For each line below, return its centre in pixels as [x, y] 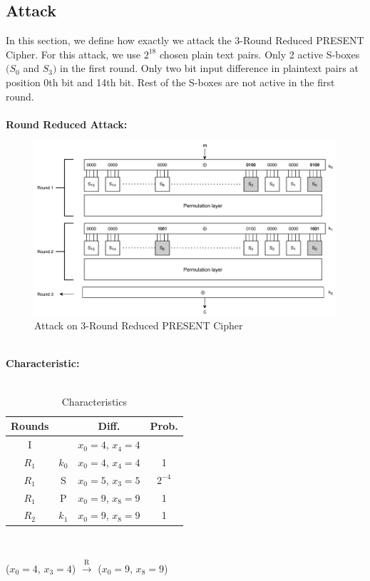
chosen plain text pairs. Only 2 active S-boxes [259, 54]
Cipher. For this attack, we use [73, 54]
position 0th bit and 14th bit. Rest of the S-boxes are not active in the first [170, 82]
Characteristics [94, 401]
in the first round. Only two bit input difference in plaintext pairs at [209, 68]
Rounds [30, 426]
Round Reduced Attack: [67, 124]
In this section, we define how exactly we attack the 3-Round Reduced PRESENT [185, 40]
